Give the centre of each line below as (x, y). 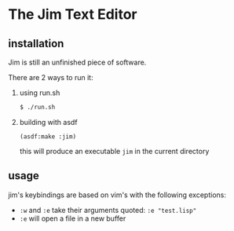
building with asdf (48, 122)
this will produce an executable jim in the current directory (114, 151)
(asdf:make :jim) (48, 136)
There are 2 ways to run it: (51, 77)
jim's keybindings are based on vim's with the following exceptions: (117, 195)
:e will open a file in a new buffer (73, 218)
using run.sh (40, 93)
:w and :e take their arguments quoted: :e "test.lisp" (108, 210)
